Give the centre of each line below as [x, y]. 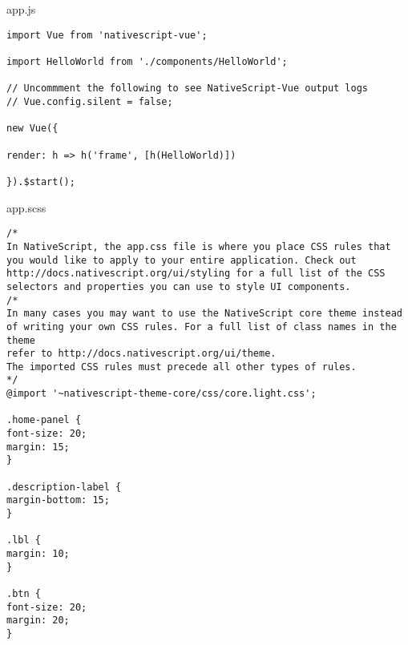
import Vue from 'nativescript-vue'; [107, 35]
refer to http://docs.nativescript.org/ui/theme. [141, 354]
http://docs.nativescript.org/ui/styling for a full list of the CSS [196, 274]
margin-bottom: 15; [58, 500]
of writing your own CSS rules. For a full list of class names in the [202, 327]
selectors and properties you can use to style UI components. [179, 286]
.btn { [24, 593]
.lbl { [24, 540]
